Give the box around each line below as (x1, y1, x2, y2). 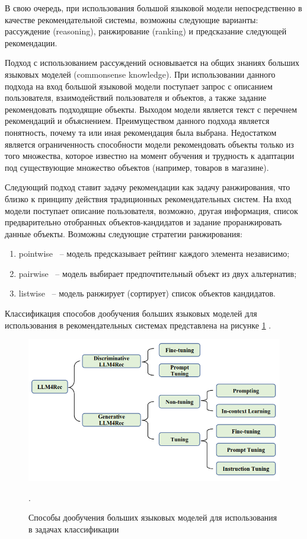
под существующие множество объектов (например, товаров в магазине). (5, 161, 269, 173)
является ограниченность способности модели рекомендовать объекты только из (5, 138, 294, 150)
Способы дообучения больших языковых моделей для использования (28, 511, 277, 524)
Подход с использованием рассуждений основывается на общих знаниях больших (5, 56, 300, 69)
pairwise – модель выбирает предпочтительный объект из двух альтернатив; (18, 267, 297, 279)
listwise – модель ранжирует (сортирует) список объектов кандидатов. (18, 287, 276, 299)
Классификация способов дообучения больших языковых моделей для (5, 307, 257, 320)
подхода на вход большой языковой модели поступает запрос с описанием (5, 79, 273, 92)
